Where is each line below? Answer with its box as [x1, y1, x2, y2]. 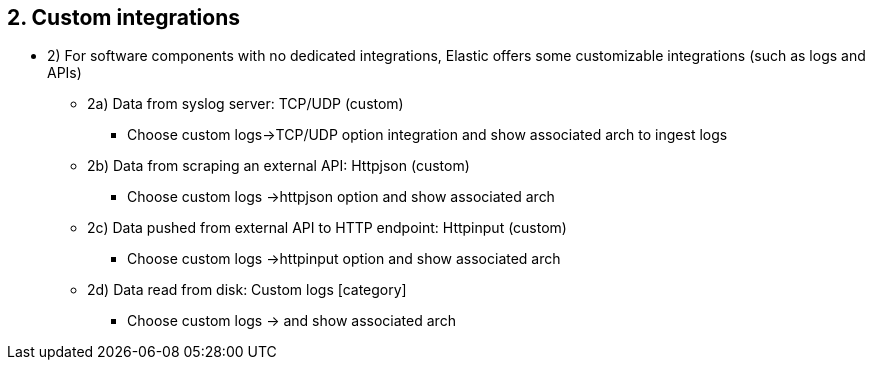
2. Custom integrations [7, 5, 241, 30]
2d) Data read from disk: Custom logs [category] [87, 281, 407, 299]
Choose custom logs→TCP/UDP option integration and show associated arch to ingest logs [127, 126, 728, 144]
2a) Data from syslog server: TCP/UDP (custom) [87, 95, 404, 113]
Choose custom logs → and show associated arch [127, 312, 456, 330]
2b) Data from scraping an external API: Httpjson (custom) [87, 157, 470, 175]
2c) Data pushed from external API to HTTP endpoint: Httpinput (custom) [87, 219, 567, 237]
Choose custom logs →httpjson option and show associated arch [127, 188, 555, 206]
